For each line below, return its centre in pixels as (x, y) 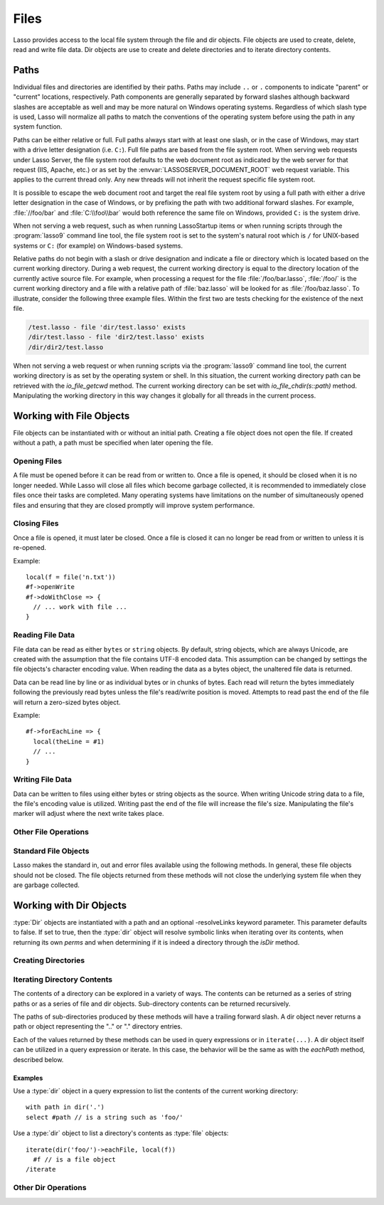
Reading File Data (44, 635)
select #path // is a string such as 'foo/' (105, 1117)
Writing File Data (43, 780)
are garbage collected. (46, 885)
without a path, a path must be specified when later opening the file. (113, 443)
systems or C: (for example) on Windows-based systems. (98, 245)
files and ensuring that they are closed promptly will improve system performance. (134, 505)
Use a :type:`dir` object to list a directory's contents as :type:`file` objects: (121, 1133)
